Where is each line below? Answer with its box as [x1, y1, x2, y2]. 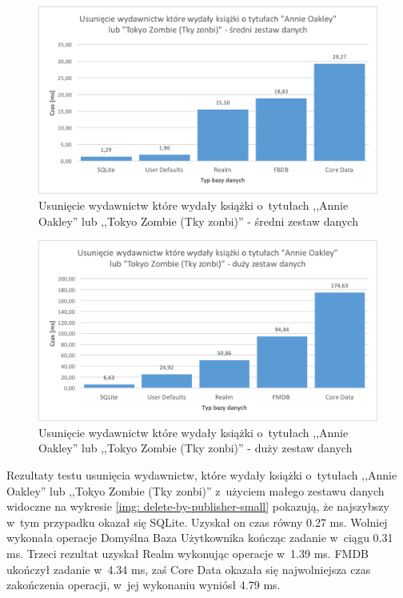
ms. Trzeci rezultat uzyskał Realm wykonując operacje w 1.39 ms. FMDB [6, 544, 369, 561]
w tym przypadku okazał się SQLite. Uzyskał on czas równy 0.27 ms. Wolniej [6, 513, 388, 530]
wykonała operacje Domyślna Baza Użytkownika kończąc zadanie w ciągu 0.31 [6, 529, 393, 546]
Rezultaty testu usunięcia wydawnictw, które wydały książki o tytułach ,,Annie [6, 467, 397, 483]
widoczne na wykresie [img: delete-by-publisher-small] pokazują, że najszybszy [6, 498, 389, 515]
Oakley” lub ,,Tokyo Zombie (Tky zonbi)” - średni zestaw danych [38, 212, 358, 229]
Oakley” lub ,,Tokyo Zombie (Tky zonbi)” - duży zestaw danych [38, 439, 353, 456]
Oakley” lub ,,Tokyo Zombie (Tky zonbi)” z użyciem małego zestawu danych [6, 482, 385, 499]
